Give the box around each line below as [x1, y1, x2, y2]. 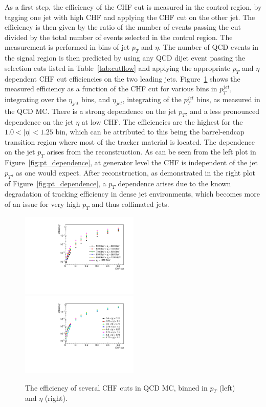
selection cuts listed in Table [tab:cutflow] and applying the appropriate [5, 62, 230, 73]
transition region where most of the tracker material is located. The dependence [5, 136, 255, 147]
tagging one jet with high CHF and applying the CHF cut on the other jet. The [5, 11, 255, 22]
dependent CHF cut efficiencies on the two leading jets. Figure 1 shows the [5, 73, 240, 84]
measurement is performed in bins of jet [5, 42, 130, 52]
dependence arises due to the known [118, 178, 231, 188]
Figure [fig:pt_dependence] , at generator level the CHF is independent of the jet [5, 157, 258, 168]
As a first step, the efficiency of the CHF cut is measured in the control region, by [5, 2, 262, 12]
